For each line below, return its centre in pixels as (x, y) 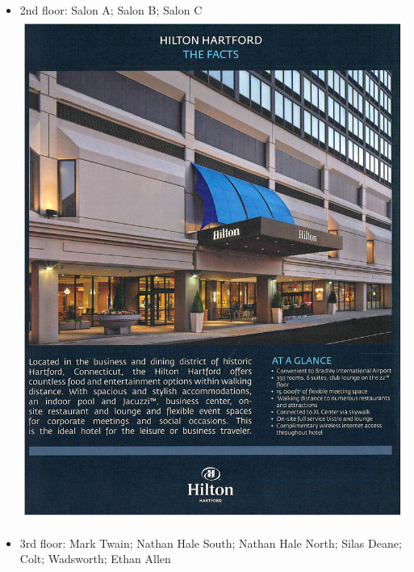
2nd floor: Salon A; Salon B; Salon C (111, 10)
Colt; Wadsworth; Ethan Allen (95, 559)
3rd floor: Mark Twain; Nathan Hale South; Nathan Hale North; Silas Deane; (211, 543)
